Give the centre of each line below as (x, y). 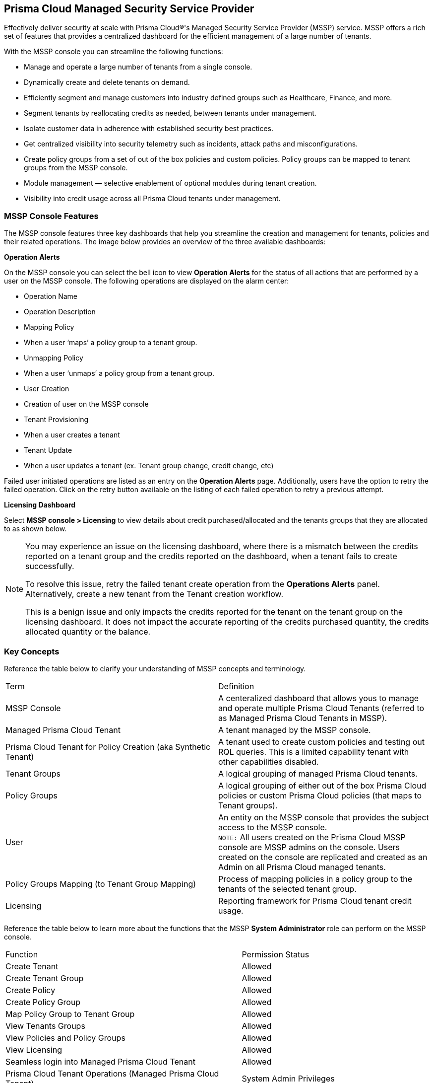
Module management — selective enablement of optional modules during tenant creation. (170, 183)
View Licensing (34, 1049)
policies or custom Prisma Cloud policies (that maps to (320, 795)
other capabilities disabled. (269, 761)
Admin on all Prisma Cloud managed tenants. (302, 867)
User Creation (47, 389)
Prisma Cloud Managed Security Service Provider (129, 9)
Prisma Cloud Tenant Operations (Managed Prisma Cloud (112, 1073)
